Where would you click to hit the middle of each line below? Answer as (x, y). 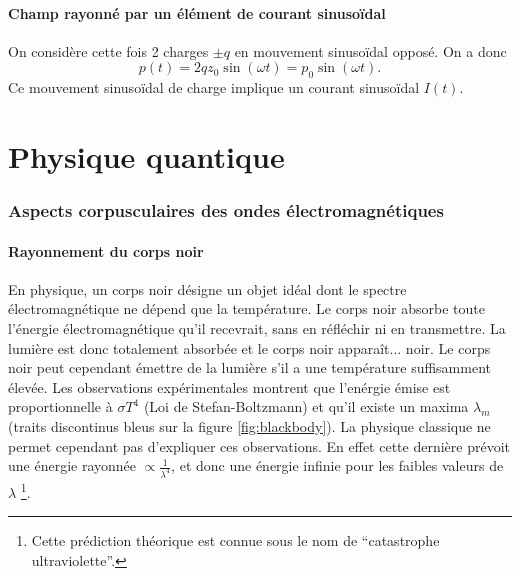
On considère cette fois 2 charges (108, 50)
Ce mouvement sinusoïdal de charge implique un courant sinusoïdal (214, 87)
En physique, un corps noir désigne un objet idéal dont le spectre (207, 288)
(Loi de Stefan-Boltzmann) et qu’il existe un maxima (306, 406)
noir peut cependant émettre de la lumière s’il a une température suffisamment (249, 367)
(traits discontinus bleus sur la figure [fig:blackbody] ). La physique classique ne (249, 425)
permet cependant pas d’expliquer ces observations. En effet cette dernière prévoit (259, 445)
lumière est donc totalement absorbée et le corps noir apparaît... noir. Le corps (249, 347)
